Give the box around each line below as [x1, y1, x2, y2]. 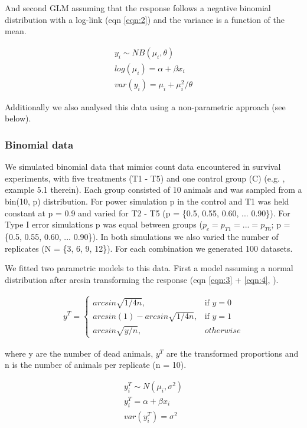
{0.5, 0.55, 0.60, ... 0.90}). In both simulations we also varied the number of [5, 231, 279, 243]
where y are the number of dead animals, [5, 347, 153, 359]
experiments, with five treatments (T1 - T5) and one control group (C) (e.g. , [5, 172, 285, 184]
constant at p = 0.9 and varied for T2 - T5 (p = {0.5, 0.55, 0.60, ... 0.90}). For [5, 206, 290, 219]
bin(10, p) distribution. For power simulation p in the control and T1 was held [5, 195, 289, 208]
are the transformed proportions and [166, 347, 299, 359]
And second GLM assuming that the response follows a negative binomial [5, 2, 271, 14]
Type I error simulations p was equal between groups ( [5, 218, 203, 231]
